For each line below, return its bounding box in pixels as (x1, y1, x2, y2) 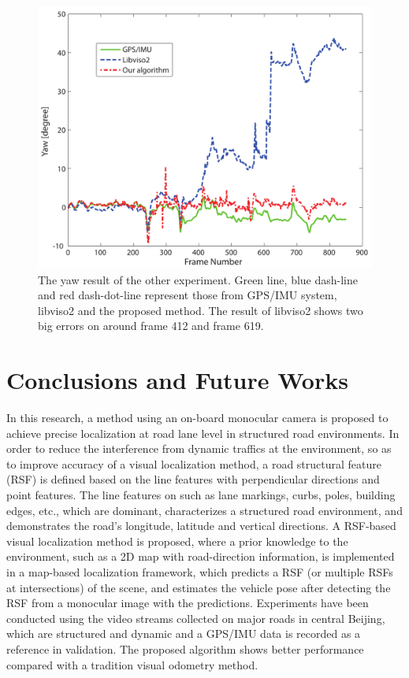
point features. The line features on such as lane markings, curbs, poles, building (6, 486, 396, 502)
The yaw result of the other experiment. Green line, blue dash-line (38, 271, 359, 287)
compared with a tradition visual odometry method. (6, 656, 258, 672)
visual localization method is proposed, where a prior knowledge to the (6, 532, 348, 549)
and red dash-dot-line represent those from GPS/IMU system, (38, 287, 337, 303)
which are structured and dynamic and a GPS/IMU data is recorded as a (6, 625, 361, 642)
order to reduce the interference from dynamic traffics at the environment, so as (6, 440, 392, 457)
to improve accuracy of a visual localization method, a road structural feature (6, 455, 382, 472)
